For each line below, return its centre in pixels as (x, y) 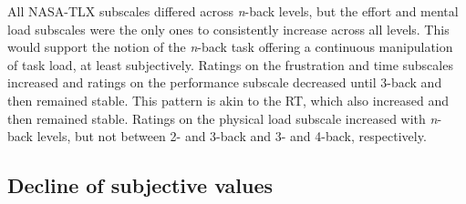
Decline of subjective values (140, 185)
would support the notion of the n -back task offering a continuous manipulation (230, 47)
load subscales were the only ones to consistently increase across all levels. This (228, 29)
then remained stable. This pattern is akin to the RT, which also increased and (228, 100)
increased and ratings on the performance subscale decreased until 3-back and (225, 82)
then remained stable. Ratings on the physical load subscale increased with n (223, 118)
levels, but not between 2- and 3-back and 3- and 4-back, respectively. (232, 136)
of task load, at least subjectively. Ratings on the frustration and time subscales (230, 64)
